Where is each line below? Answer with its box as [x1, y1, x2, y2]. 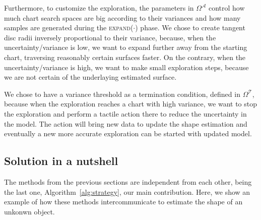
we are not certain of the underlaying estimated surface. [4, 72, 177, 82]
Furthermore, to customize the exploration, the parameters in [4, 3, 194, 13]
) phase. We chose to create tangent [135, 22, 245, 33]
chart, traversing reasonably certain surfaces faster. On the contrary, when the [4, 51, 246, 62]
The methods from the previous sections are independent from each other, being [4, 176, 252, 187]
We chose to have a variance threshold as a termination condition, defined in [4, 88, 240, 99]
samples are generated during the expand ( [4, 22, 134, 33]
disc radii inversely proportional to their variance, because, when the [4, 32, 216, 42]
